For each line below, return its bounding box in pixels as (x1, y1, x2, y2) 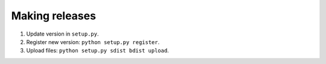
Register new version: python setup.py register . (26, 38, 160, 45)
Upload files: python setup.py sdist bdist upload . (26, 47, 169, 54)
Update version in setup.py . (26, 30, 99, 37)
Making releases (11, 9, 97, 22)
